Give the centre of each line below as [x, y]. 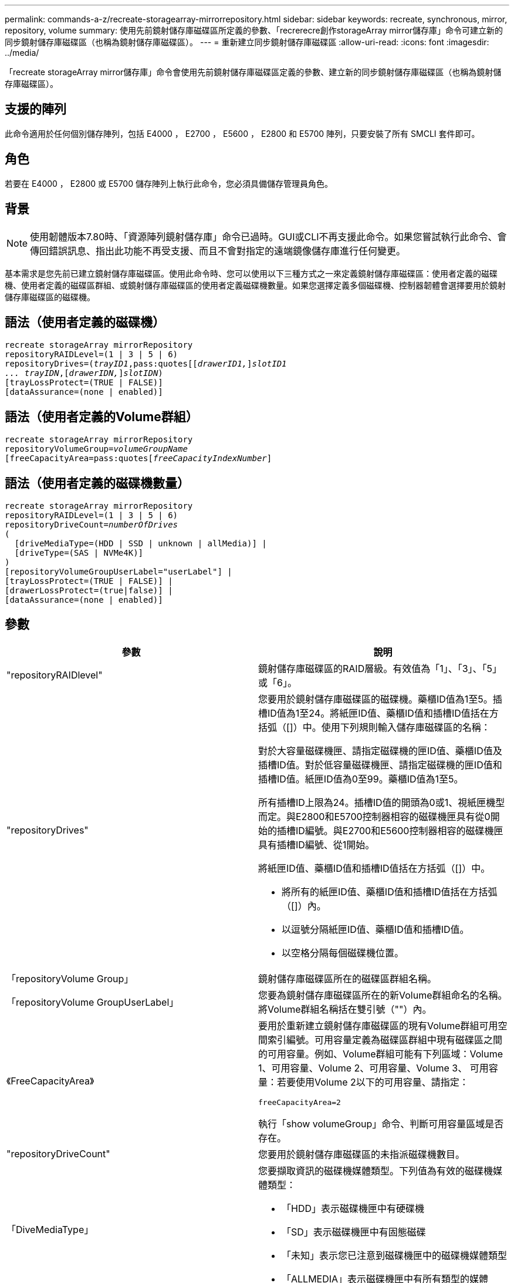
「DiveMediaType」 [50, 1229]
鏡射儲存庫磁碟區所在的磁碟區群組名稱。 [348, 978]
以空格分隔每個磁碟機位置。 [343, 953]
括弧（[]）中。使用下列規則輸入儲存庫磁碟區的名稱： [374, 727]
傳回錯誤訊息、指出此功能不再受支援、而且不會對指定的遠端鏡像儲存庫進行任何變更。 [218, 251]
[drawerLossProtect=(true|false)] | [89, 591]
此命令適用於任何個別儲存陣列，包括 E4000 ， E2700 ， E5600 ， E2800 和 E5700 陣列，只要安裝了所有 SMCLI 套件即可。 [242, 133]
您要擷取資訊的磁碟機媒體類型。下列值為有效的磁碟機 [376, 1171]
